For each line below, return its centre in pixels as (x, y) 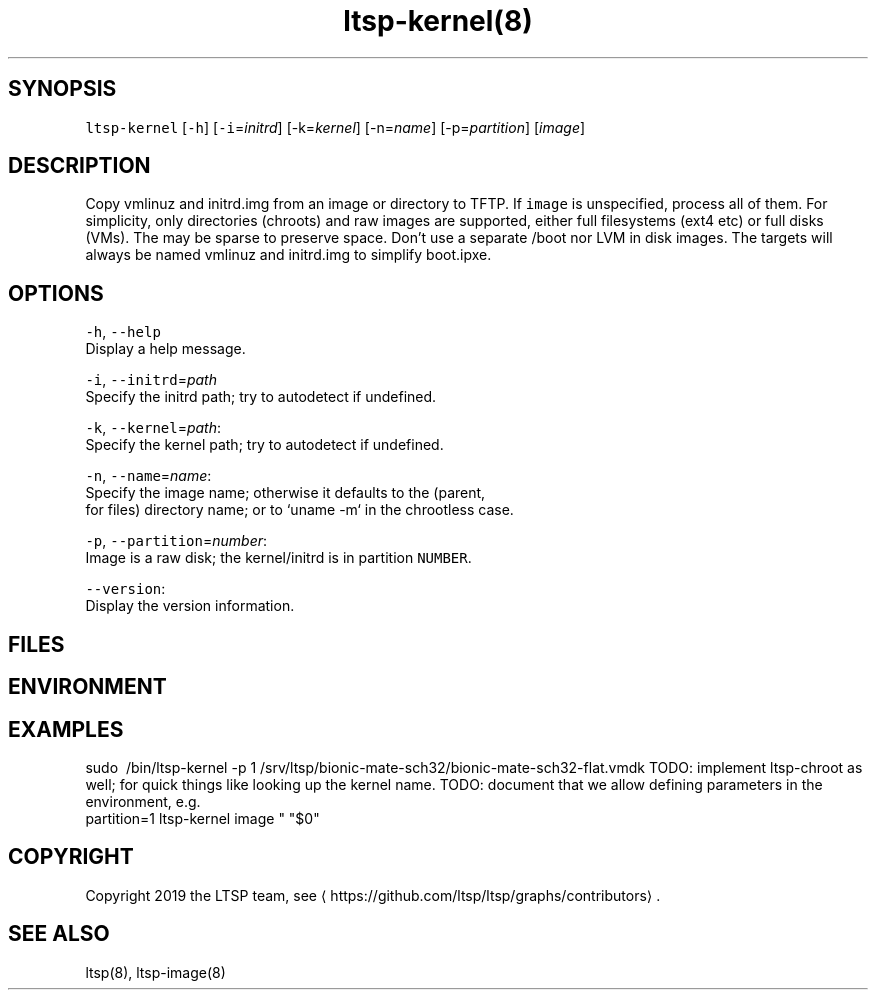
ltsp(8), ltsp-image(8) (155, 972)
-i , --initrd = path (151, 380)
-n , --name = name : (148, 476)
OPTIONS (56, 293)
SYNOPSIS (62, 89)
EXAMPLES (66, 729)
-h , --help (123, 332)
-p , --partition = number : (176, 541)
